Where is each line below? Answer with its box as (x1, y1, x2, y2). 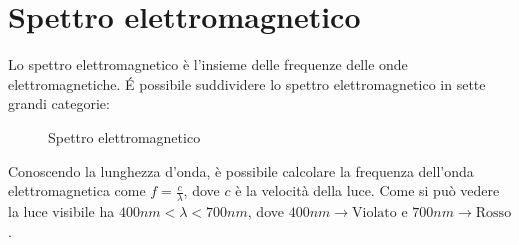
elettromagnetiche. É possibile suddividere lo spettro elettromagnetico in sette (8, 73, 486, 94)
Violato (352, 205, 397, 220)
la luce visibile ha (8, 200, 115, 221)
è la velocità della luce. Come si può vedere (235, 180, 500, 201)
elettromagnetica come (8, 180, 146, 201)
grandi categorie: (8, 93, 110, 114)
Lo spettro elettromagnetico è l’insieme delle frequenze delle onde (8, 54, 408, 75)
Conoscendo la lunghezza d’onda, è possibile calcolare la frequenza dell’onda (8, 160, 474, 181)
